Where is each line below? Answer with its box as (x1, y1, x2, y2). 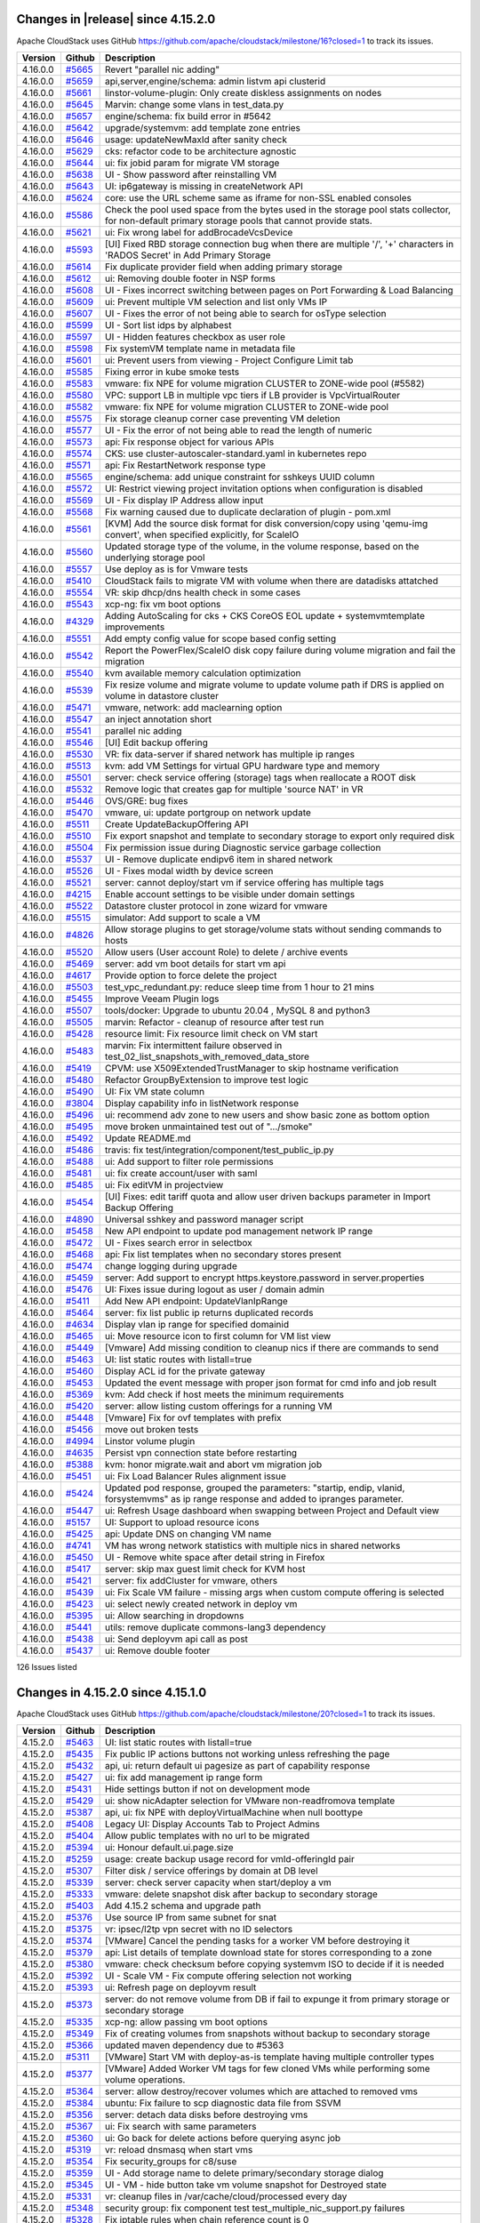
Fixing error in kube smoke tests (105, 365, 240, 378)
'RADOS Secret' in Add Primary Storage (105, 249, 271, 261)
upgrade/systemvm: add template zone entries (105, 121, 301, 133)
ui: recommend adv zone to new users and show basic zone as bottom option (105, 1108, 430, 1120)
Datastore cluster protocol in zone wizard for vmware (105, 899, 328, 911)
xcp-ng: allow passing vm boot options (105, 2016, 268, 2028)
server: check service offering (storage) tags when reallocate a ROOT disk (105, 771, 417, 783)
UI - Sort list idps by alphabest (105, 318, 232, 331)
